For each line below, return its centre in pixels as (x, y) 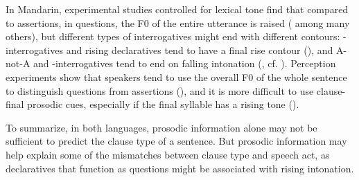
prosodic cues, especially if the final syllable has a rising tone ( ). (163, 104)
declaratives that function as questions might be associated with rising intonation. (180, 168)
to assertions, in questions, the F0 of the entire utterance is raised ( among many (178, 22)
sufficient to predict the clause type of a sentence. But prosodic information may (176, 141)
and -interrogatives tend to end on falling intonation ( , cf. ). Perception (185, 63)
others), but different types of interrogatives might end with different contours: (173, 36)
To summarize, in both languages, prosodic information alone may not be (161, 127)
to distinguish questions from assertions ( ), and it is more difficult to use (160, 90)
